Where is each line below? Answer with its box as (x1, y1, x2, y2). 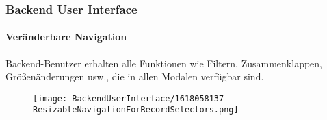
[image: (33, 93, 68, 104)
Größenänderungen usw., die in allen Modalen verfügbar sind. (5, 69, 264, 84)
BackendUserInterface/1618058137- (72, 93, 229, 104)
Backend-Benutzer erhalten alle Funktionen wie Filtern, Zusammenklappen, (5, 56, 322, 70)
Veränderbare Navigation (5, 29, 127, 44)
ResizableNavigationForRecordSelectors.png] (33, 105, 239, 115)
